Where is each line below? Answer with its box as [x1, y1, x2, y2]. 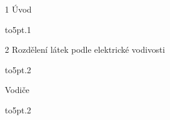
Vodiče [5, 83, 30, 96]
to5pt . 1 [5, 23, 31, 35]
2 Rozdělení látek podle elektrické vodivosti [5, 43, 165, 56]
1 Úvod [5, 3, 32, 15]
